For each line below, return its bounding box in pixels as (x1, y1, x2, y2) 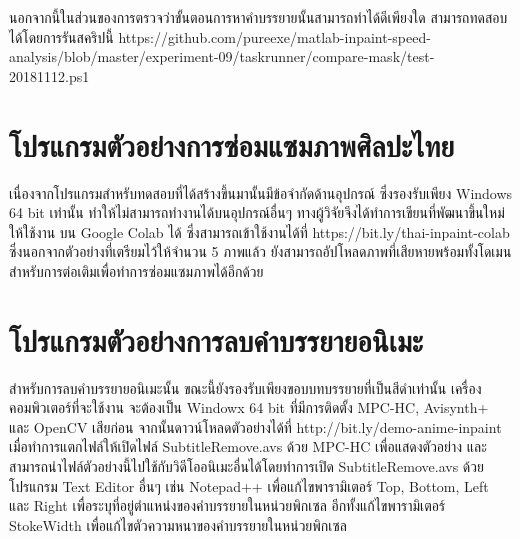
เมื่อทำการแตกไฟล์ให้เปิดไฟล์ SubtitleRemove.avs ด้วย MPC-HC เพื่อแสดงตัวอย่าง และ (9, 436, 487, 457)
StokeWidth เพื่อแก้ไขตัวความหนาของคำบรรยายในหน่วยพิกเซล (9, 514, 347, 535)
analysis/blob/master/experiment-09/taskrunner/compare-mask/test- (9, 46, 435, 67)
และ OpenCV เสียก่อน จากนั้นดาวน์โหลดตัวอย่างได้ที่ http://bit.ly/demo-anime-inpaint (9, 416, 502, 437)
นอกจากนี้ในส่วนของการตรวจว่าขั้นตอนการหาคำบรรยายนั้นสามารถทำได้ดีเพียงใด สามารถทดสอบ (9, 7, 508, 27)
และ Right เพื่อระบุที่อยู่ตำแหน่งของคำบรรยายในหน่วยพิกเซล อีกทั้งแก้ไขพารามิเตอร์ (9, 495, 446, 516)
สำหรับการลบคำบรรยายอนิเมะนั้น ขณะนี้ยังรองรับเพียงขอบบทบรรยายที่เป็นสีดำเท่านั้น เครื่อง (9, 377, 482, 398)
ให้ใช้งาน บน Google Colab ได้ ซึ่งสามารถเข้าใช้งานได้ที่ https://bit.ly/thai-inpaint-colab (9, 221, 510, 242)
